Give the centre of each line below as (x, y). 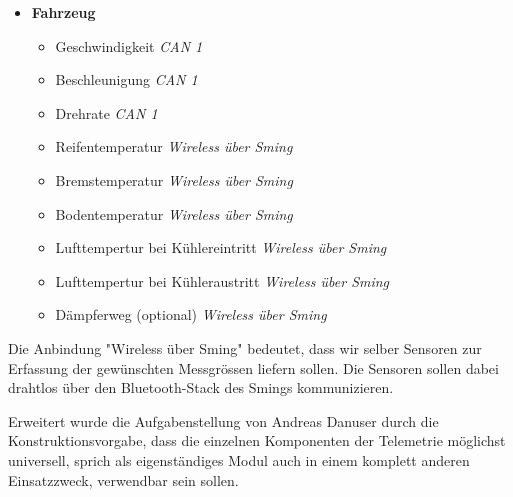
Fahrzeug (63, 12)
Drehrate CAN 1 (106, 112)
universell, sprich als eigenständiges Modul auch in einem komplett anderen (239, 459)
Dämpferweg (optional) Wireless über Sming (191, 314)
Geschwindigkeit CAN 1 (129, 45)
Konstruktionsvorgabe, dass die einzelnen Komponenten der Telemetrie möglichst (257, 440)
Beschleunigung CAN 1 (126, 79)
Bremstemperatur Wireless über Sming (174, 179)
